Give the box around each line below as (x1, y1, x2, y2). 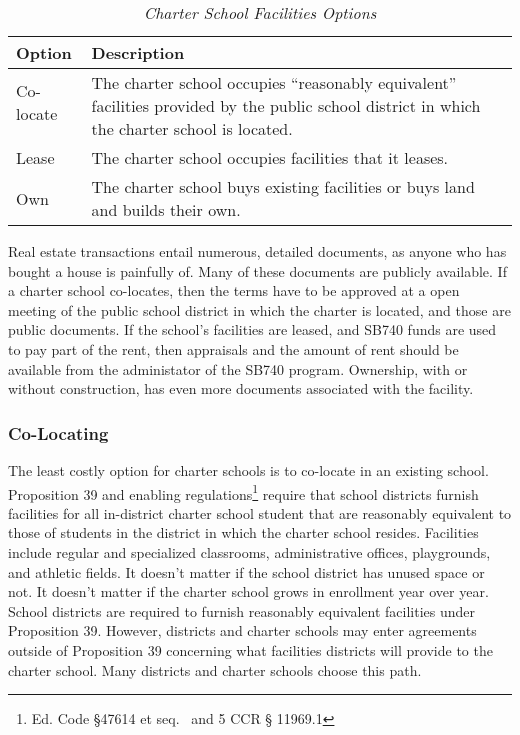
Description (91, 41, 185, 64)
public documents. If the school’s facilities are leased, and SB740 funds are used (8, 319, 497, 340)
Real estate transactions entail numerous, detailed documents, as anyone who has (8, 241, 507, 261)
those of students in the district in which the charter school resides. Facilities (8, 522, 479, 543)
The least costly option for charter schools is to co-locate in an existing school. (8, 459, 489, 480)
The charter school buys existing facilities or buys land (91, 175, 475, 198)
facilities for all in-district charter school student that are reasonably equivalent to (8, 502, 512, 523)
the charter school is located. (91, 117, 293, 140)
